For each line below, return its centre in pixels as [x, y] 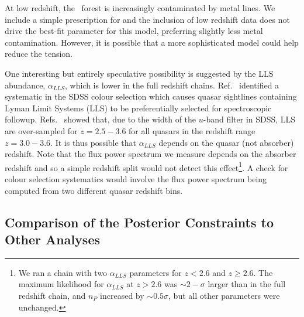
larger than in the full [247, 284]
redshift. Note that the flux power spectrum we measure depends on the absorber [151, 154]
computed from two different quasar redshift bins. [94, 190]
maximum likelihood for [61, 284]
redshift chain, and [52, 295]
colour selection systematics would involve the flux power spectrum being [136, 178]
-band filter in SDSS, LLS [249, 119]
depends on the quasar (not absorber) [226, 142]
